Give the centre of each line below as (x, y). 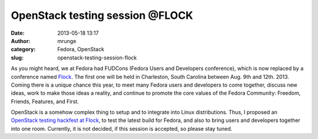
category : (23, 49)
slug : (17, 57)
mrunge (67, 41)
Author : (21, 41)
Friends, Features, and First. (45, 101)
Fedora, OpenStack (81, 49)
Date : (18, 33)
